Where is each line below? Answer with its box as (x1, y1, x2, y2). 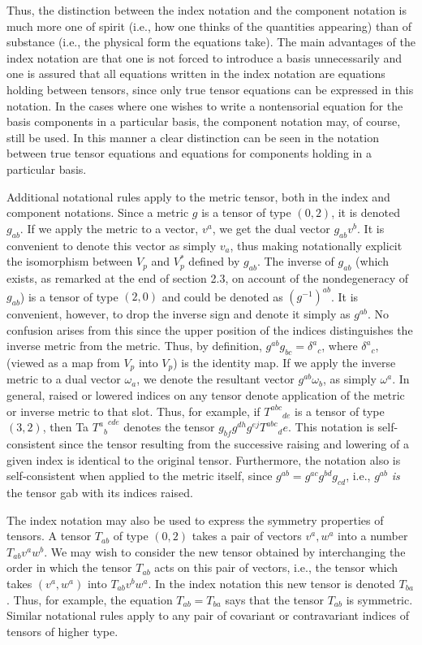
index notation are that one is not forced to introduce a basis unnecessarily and (6, 49, 403, 66)
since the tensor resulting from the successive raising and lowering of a (59, 435, 409, 452)
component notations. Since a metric (6, 204, 189, 221)
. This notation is (287, 418, 374, 435)
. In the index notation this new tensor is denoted (148, 574, 395, 591)
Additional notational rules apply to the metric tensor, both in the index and (6, 188, 390, 205)
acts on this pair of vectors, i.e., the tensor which (154, 559, 398, 576)
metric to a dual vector (6, 370, 121, 387)
